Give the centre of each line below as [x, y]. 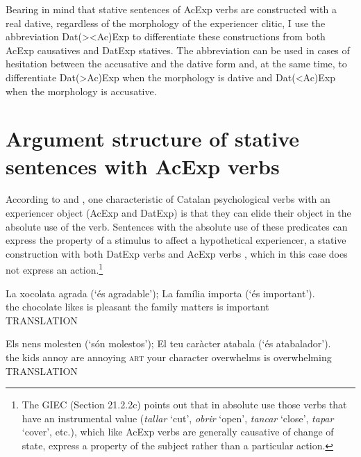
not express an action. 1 [54, 269]
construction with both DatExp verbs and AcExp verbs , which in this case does [177, 253]
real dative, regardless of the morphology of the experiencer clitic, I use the [166, 23]
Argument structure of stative [153, 139]
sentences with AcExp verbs [143, 166]
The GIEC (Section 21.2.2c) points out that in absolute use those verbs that [184, 405]
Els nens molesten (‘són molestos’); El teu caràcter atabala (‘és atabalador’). [168, 343]
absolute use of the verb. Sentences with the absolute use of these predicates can [177, 226]
